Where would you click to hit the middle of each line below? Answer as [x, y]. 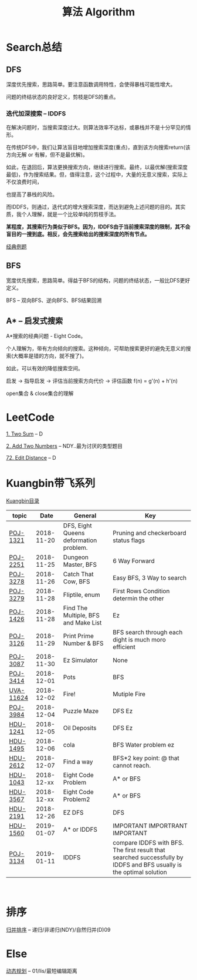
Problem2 [77, 799]
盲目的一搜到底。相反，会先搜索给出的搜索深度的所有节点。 [78, 234]
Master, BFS [80, 564]
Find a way [78, 762]
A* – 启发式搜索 [35, 320]
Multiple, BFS [81, 615]
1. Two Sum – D [24, 434]
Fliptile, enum [82, 594]
